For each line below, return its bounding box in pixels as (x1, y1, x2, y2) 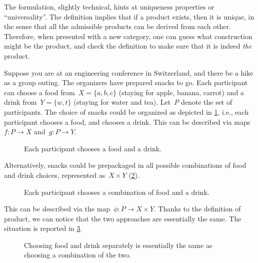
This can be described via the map (4, 203, 110, 214)
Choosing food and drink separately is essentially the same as (24, 239, 212, 250)
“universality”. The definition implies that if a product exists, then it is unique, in (4, 11, 254, 22)
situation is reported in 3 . (4, 223, 82, 233)
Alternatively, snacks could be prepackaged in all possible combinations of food (4, 160, 246, 170)
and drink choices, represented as (4, 169, 105, 180)
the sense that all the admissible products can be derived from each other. (4, 21, 231, 32)
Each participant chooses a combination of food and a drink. (24, 186, 209, 197)
